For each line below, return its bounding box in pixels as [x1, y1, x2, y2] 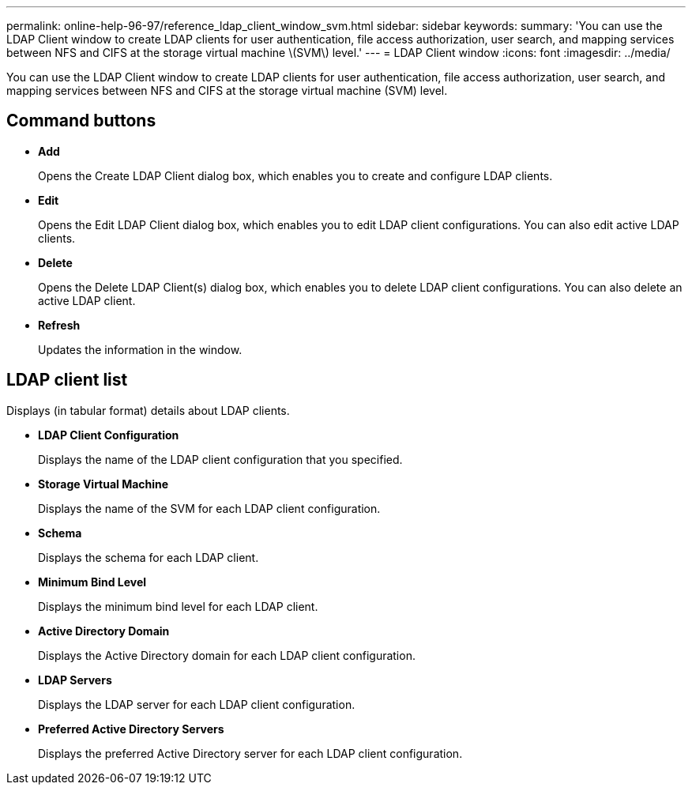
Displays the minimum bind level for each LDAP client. [38, 599, 318, 613]
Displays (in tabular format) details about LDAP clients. [6, 403, 290, 417]
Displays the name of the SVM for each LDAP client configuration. [38, 501, 381, 515]
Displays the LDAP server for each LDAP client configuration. [38, 697, 355, 711]
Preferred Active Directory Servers [38, 721, 224, 736]
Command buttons [6, 111, 156, 131]
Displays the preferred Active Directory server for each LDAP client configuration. [38, 746, 463, 760]
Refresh [38, 318, 81, 332]
